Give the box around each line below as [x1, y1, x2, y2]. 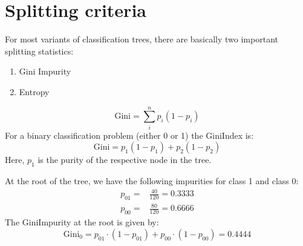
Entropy [19, 85, 50, 98]
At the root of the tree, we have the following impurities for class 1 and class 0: [5, 175, 299, 187]
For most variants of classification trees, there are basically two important [5, 33, 278, 45]
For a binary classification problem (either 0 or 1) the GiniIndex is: [5, 128, 254, 141]
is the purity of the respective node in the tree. [37, 153, 212, 166]
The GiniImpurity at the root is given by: [5, 216, 159, 228]
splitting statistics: [5, 44, 74, 57]
